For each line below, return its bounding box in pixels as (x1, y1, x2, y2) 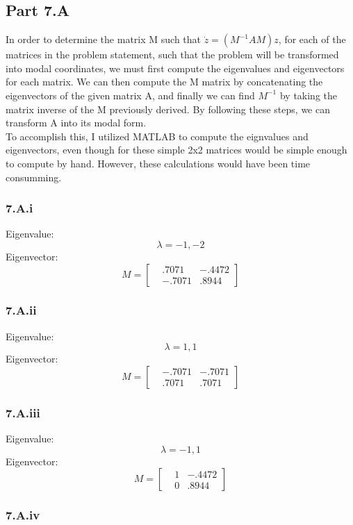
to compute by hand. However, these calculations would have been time (6, 156, 311, 170)
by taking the (279, 87, 338, 102)
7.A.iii (6, 403, 40, 421)
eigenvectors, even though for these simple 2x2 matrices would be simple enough (6, 142, 347, 157)
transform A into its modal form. (6, 115, 147, 130)
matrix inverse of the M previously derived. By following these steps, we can (6, 101, 330, 116)
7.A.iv (6, 506, 40, 524)
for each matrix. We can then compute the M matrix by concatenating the (6, 74, 323, 89)
